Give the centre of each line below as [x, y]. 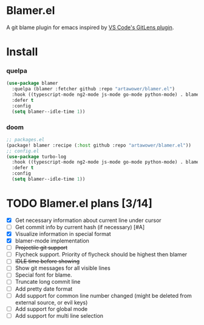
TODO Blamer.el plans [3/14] [80, 203]
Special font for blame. [43, 275]
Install [22, 52]
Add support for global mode [51, 309]
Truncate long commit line [48, 282]
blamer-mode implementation [52, 241]
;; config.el [23, 151]
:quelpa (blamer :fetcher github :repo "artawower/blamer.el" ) [93, 89]
